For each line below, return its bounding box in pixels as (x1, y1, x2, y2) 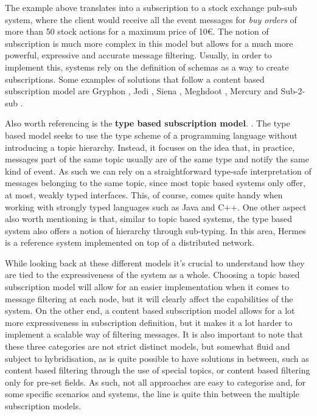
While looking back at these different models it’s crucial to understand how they (5, 256, 305, 269)
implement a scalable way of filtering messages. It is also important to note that (5, 328, 303, 341)
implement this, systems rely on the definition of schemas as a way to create (5, 60, 289, 73)
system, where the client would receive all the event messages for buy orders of (5, 13, 297, 26)
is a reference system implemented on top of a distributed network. (5, 236, 254, 249)
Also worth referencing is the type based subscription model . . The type (5, 117, 290, 130)
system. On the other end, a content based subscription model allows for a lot (5, 304, 295, 317)
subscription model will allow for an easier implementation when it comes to (5, 280, 290, 293)
